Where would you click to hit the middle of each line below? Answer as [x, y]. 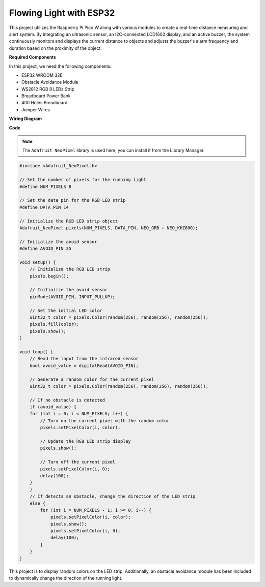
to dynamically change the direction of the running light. [66, 578]
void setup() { [38, 262]
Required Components [33, 57]
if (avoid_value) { [53, 407]
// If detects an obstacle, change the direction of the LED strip [113, 496]
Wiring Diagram [26, 119]
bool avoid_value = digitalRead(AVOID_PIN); [84, 366]
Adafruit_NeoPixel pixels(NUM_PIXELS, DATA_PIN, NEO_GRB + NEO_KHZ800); [109, 228]
